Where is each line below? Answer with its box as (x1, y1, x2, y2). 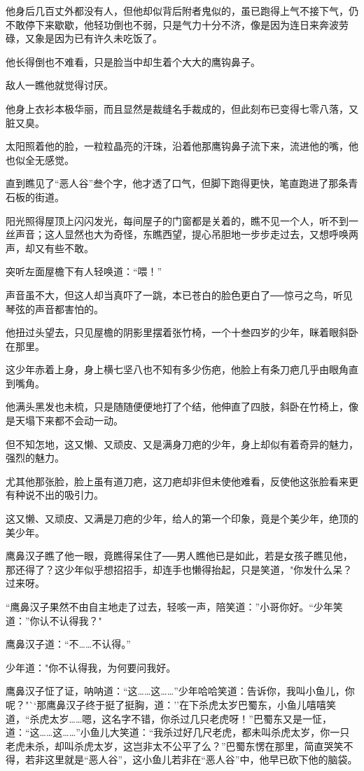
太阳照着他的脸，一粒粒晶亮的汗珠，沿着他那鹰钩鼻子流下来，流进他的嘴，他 (6, 139, 358, 153)
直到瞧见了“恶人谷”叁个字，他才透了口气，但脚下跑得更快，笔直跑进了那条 (6, 176, 349, 190)
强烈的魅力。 (6, 450, 64, 465)
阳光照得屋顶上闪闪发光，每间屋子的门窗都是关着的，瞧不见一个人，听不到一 (6, 213, 358, 228)
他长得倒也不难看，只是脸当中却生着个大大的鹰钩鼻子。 (6, 54, 260, 69)
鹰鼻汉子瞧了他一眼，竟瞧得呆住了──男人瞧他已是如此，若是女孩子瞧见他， (6, 548, 353, 563)
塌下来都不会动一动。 (24, 413, 123, 428)
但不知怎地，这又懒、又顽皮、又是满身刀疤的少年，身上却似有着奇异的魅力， (6, 436, 358, 451)
